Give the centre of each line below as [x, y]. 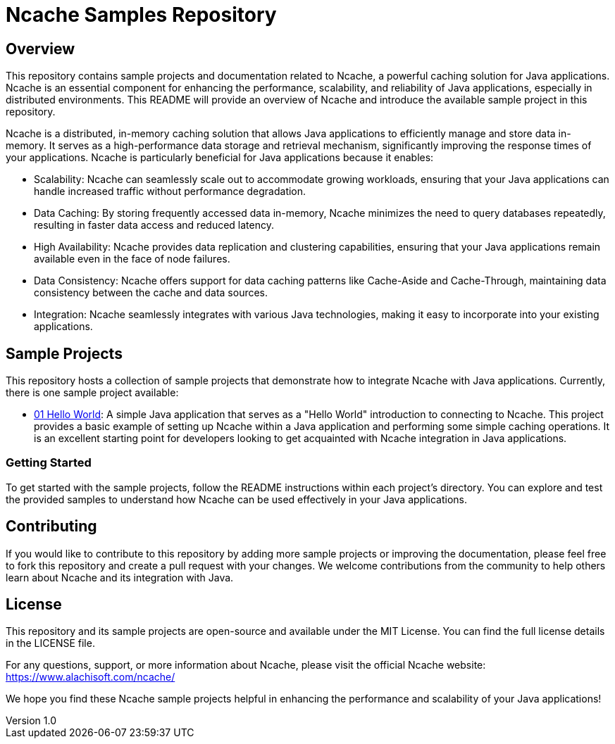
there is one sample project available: [92, 393]
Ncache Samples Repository [141, 15]
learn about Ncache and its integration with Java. [120, 577]
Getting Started [49, 463]
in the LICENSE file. [50, 643]
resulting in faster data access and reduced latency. [154, 225]
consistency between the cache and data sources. [151, 293]
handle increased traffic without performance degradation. [170, 191]
